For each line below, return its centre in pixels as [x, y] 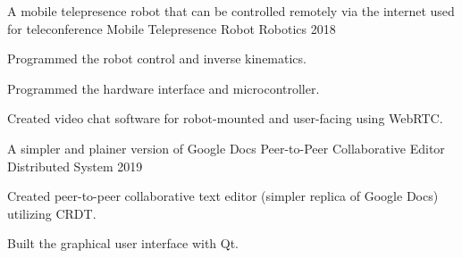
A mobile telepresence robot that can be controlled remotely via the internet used [231, 11]
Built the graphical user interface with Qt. [123, 243]
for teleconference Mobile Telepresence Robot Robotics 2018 [172, 28]
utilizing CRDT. [52, 213]
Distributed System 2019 [75, 166]
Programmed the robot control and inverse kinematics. [157, 58]
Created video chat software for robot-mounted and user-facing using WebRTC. [225, 118]
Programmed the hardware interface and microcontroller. [164, 88]
